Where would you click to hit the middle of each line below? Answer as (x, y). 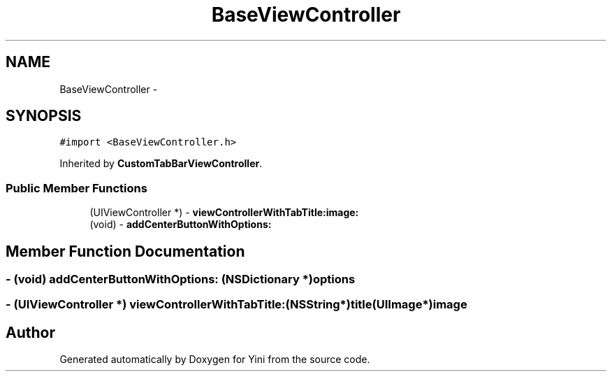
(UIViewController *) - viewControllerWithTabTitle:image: (224, 213)
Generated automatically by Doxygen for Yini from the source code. (215, 360)
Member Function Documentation (125, 251)
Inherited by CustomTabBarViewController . (161, 164)
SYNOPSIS (44, 116)
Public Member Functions (76, 188)
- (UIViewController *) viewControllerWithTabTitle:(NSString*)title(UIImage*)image (236, 305)
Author (30, 332)
